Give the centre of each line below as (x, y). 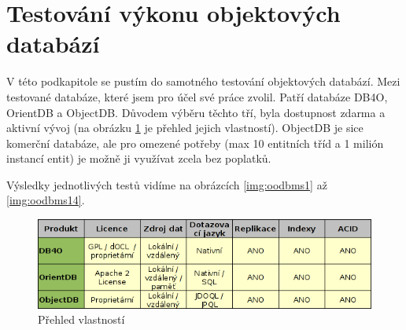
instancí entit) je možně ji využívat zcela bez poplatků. (139, 158)
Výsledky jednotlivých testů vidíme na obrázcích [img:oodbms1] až (167, 184)
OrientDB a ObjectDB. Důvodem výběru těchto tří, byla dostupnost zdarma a (196, 112)
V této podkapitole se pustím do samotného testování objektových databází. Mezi (203, 81)
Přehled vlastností (81, 319)
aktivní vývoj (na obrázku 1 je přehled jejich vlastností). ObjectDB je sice (185, 128)
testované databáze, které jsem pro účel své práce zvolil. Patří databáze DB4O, (197, 96)
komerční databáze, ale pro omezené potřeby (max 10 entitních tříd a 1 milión (195, 143)
